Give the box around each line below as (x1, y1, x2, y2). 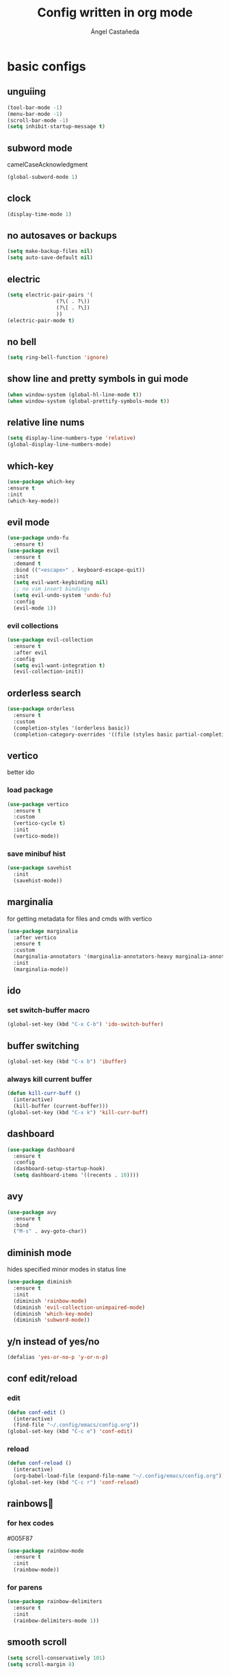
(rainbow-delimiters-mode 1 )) (13, 1617, 99, 1624)
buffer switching (7, 1040, 79, 1052)
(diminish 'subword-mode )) (13, 1316, 90, 1324)
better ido (7, 768, 35, 776)
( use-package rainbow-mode (7, 1547, 84, 1554)
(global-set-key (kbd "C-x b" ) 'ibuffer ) (7, 1058, 127, 1065)
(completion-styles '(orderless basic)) (13, 725, 130, 732)
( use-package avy (7, 1209, 57, 1216)
